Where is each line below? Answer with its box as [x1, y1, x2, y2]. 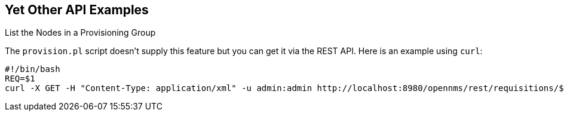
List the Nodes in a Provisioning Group [5, 27, 156, 38]
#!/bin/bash [5, 64, 60, 74]
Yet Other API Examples [5, 2, 149, 17]
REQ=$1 [5, 74, 35, 84]
